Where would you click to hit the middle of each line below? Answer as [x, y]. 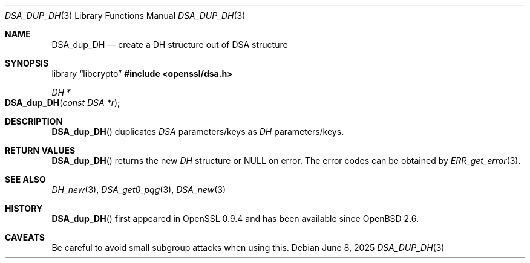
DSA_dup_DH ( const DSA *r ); [63, 102]
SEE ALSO [25, 179]
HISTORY [24, 208]
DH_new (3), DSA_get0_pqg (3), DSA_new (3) [139, 190]
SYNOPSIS [27, 63]
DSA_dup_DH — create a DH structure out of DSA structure [170, 44]
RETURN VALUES [40, 150]
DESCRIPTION [34, 121]
